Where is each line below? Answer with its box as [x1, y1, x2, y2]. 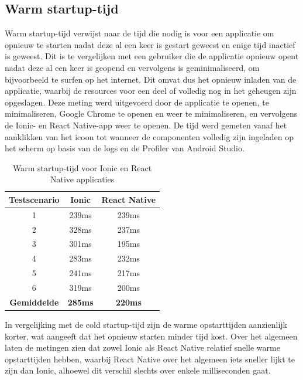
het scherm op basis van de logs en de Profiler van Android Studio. [5, 142, 245, 154]
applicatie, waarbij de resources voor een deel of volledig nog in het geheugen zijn [5, 84, 297, 97]
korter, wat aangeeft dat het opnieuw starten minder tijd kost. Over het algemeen [5, 330, 298, 342]
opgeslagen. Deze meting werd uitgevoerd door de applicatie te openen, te [5, 96, 269, 108]
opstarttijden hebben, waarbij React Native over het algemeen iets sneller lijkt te [5, 352, 295, 365]
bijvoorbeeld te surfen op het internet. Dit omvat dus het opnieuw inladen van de [5, 73, 297, 85]
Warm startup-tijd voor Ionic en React [13, 161, 152, 174]
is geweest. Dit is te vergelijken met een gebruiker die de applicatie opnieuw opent [5, 50, 299, 62]
